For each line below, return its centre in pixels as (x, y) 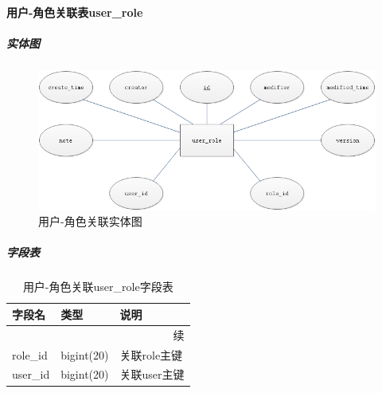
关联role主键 (151, 354)
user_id (31, 374)
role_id (30, 354)
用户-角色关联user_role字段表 (98, 287)
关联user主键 (152, 374)
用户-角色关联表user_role (75, 12)
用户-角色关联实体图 (90, 221)
